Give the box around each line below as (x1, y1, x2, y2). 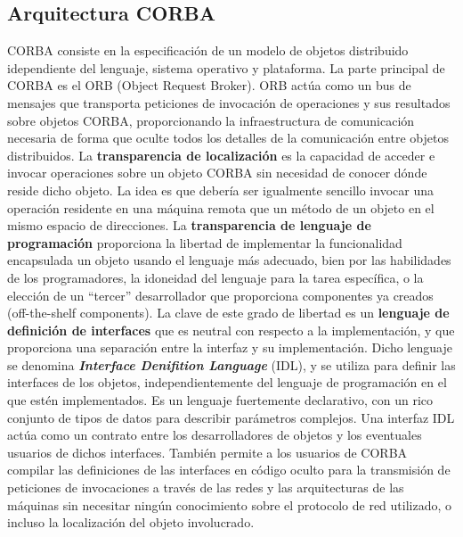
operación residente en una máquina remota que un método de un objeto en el (7, 198, 435, 217)
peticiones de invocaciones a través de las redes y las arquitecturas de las (7, 478, 404, 497)
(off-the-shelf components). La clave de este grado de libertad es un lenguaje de (7, 303, 450, 322)
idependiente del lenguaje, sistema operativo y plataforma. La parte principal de (7, 58, 445, 77)
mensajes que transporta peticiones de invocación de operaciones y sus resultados (7, 93, 451, 112)
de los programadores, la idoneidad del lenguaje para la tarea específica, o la (7, 268, 424, 286)
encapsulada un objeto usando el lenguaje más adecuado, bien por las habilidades (7, 251, 451, 269)
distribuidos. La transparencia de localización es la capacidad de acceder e (7, 145, 435, 164)
